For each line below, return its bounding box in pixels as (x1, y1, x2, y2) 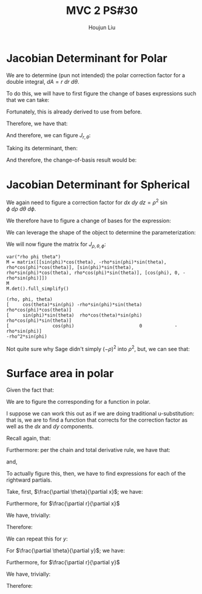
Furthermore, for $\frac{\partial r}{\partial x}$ (6, 500, 120, 507)
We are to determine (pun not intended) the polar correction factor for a (6, 71, 186, 79)
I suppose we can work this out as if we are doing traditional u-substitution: (6, 410, 195, 417)
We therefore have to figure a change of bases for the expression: (6, 217, 172, 225)
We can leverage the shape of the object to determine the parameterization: (6, 229, 196, 236)
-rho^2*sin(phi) (6, 333, 47, 340)
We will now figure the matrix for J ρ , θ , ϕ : (6, 241, 106, 249)
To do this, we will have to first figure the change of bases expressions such (6, 89, 197, 97)
